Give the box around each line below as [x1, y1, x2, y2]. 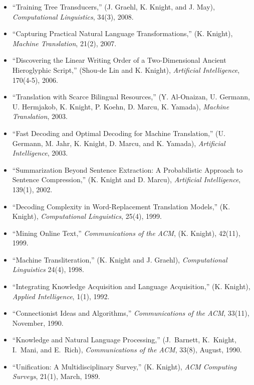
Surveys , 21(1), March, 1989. [12, 371, 100, 381]
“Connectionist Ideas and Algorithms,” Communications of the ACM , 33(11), [12, 308, 249, 318]
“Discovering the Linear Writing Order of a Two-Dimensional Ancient [12, 55, 226, 65]
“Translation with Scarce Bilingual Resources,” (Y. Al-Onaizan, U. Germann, [12, 91, 250, 102]
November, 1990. [12, 317, 64, 328]
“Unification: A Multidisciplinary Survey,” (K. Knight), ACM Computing [12, 361, 237, 371]
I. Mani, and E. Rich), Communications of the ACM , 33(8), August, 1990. [12, 344, 242, 355]
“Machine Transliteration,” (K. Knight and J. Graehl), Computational [12, 254, 227, 265]
